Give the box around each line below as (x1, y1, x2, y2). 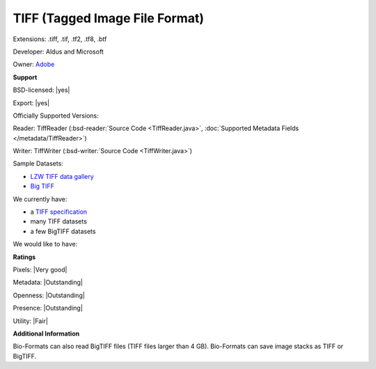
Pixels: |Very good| (13, 265, 68, 274)
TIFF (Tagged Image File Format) (13, 10, 205, 26)
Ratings (13, 253, 36, 261)
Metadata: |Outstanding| (13, 278, 83, 287)
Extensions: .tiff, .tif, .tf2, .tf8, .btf (13, 35, 107, 43)
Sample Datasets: (13, 159, 64, 168)
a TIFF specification (30, 207, 87, 216)
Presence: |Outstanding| (13, 304, 83, 313)
